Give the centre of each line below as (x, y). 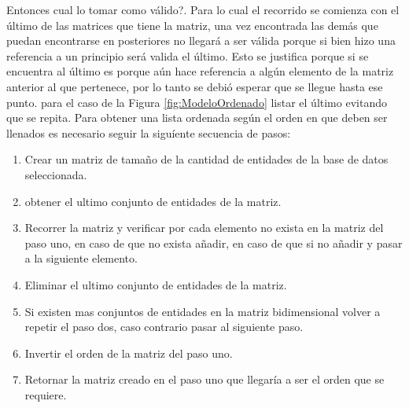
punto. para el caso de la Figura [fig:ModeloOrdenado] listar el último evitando (197, 102)
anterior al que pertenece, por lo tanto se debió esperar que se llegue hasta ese (195, 86)
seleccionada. (56, 174)
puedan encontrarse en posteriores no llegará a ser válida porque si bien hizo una (201, 40)
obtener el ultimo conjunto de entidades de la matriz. (153, 201)
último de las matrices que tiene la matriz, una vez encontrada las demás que (192, 25)
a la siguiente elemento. (81, 258)
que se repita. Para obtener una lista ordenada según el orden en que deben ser (197, 118)
